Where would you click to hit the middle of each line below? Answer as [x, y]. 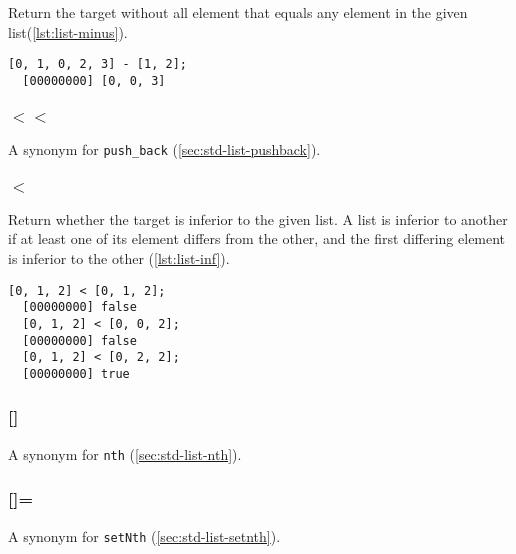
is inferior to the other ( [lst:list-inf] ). [119, 257]
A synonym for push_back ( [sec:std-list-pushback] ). [164, 148]
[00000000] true [76, 373]
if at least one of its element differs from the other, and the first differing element [257, 238]
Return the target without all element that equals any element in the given [238, 12]
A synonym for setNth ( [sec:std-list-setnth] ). [144, 535]
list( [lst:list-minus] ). [68, 31]
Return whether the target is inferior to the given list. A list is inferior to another [258, 218]
